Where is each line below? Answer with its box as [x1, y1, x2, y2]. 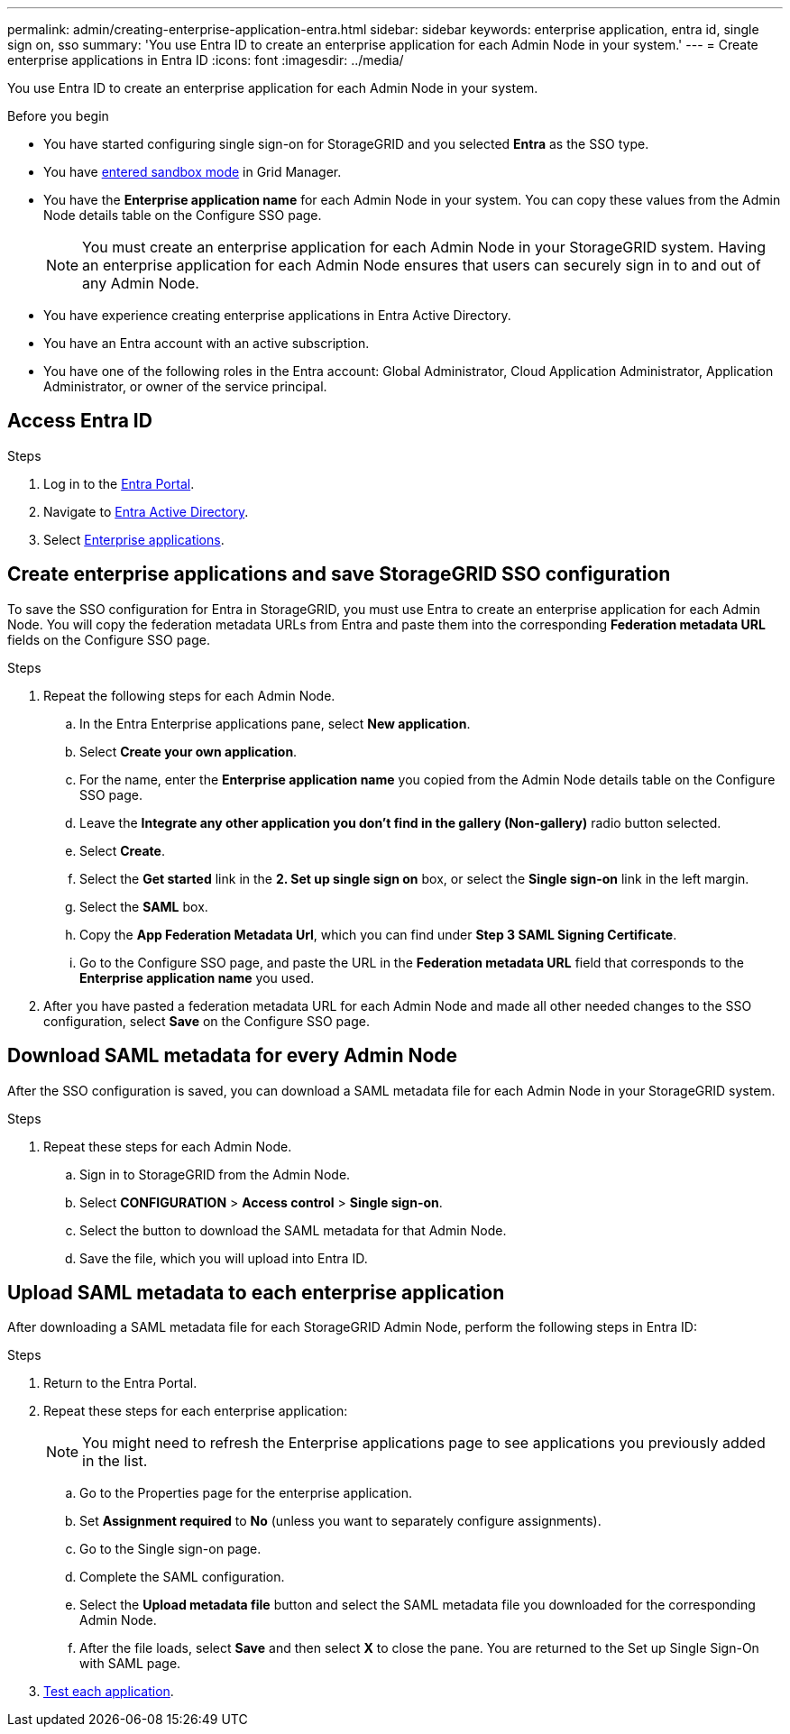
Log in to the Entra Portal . [43, 475, 195, 491]
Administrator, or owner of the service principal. [43, 379, 327, 394]
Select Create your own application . [79, 743, 298, 759]
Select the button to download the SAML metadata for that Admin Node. [79, 1222, 507, 1238]
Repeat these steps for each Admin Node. [43, 1138, 292, 1154]
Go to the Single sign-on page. [79, 1541, 262, 1557]
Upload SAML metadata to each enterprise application [7, 1280, 505, 1304]
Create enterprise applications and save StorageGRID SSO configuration [7, 563, 671, 586]
